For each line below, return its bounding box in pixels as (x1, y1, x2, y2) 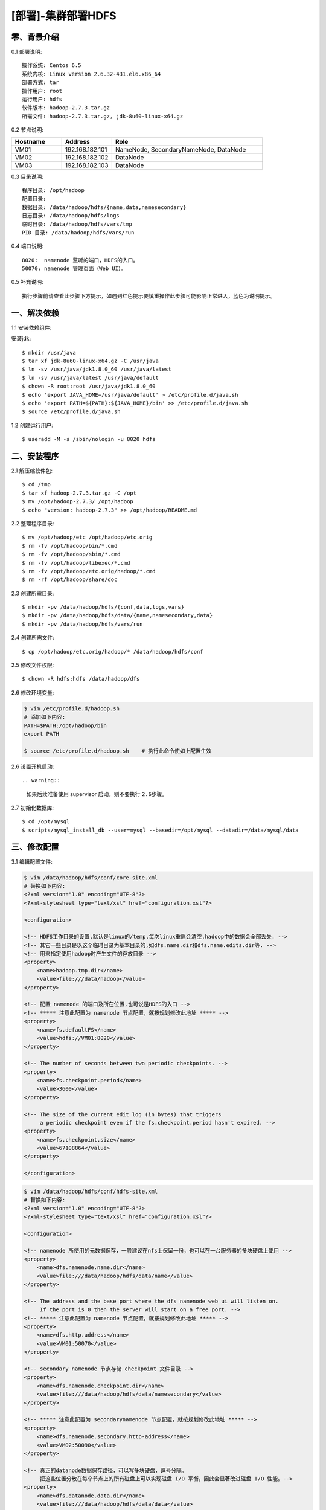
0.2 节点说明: (11, 126, 44, 133)
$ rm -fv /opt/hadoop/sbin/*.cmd (22, 551, 121, 558)
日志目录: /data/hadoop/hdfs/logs (22, 212, 120, 219)
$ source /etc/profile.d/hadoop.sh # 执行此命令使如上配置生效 (24, 747, 212, 754)
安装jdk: (11, 335, 31, 342)
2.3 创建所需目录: (11, 590, 54, 597)
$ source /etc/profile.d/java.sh (22, 408, 121, 415)
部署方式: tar (22, 79, 60, 86)
